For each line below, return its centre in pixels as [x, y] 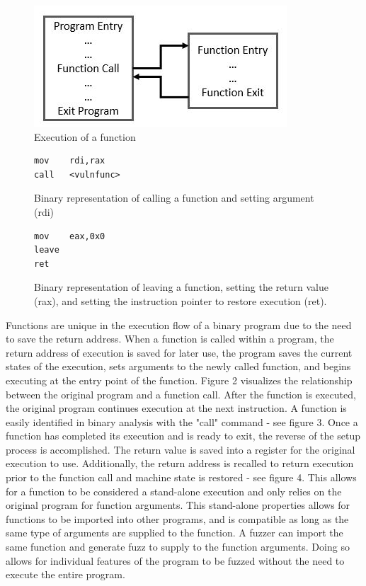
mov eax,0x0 [70, 236]
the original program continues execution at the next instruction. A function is [176, 408]
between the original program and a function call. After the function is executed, [181, 394]
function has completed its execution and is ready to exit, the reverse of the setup [183, 436]
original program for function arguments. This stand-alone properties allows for [178, 505]
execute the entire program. [65, 574]
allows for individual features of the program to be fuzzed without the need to [175, 560]
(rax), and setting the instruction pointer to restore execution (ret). [181, 300]
